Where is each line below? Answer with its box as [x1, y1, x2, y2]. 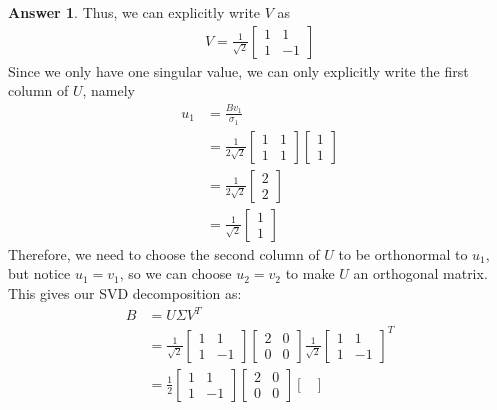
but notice [8, 263, 71, 284]
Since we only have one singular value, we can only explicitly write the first [8, 60, 469, 81]
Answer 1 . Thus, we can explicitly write [8, 2, 261, 22]
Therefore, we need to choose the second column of [8, 243, 320, 264]
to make [285, 263, 335, 284]
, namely [82, 80, 136, 101]
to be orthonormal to [338, 243, 468, 264]
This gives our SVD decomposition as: [8, 283, 242, 304]
